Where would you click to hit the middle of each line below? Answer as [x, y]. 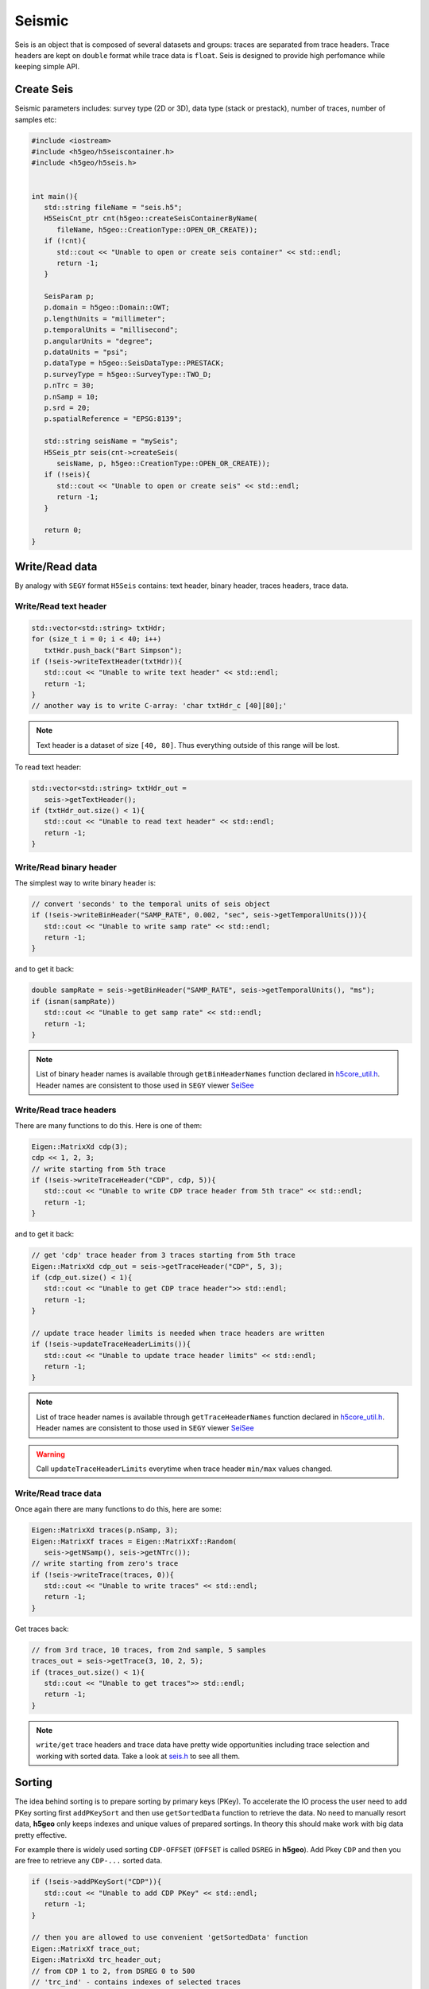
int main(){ [55, 196]
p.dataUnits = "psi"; [86, 352]
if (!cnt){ [65, 241]
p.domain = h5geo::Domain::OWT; [107, 307]
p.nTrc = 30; [70, 385]
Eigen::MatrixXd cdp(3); [80, 1146]
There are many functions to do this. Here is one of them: [108, 1125]
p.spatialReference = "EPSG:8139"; [113, 419]
